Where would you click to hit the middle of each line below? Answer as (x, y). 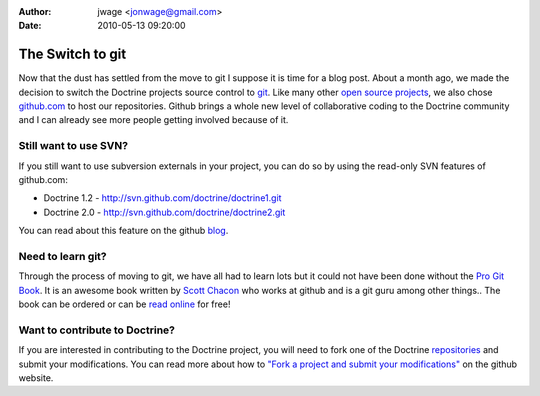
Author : (35, 11)
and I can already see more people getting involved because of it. (153, 120)
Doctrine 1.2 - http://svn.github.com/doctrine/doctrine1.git (162, 198)
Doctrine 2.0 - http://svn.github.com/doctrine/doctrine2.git (164, 212)
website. (36, 378)
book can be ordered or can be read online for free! (124, 304)
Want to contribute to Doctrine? (96, 330)
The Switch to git (72, 54)
